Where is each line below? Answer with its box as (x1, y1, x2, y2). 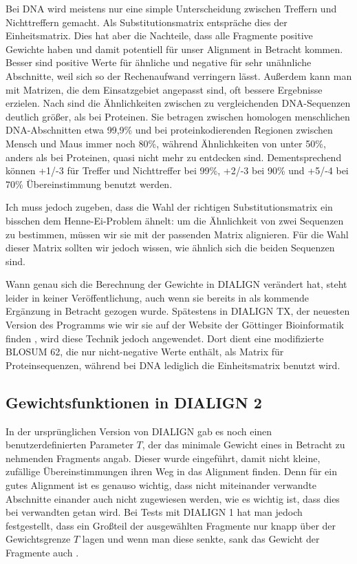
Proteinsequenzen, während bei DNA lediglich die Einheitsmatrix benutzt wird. (6, 357, 340, 372)
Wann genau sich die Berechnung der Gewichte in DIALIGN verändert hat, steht (6, 277, 347, 291)
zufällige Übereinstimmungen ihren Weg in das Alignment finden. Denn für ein (6, 464, 337, 479)
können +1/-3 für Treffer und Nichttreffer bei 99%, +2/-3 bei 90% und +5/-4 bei (6, 163, 349, 178)
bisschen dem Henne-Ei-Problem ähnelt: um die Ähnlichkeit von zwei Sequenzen (6, 213, 344, 227)
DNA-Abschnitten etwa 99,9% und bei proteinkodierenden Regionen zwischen (6, 123, 333, 137)
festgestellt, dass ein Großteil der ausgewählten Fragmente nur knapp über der (6, 518, 336, 532)
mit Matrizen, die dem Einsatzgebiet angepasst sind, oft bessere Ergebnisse (6, 82, 323, 96)
